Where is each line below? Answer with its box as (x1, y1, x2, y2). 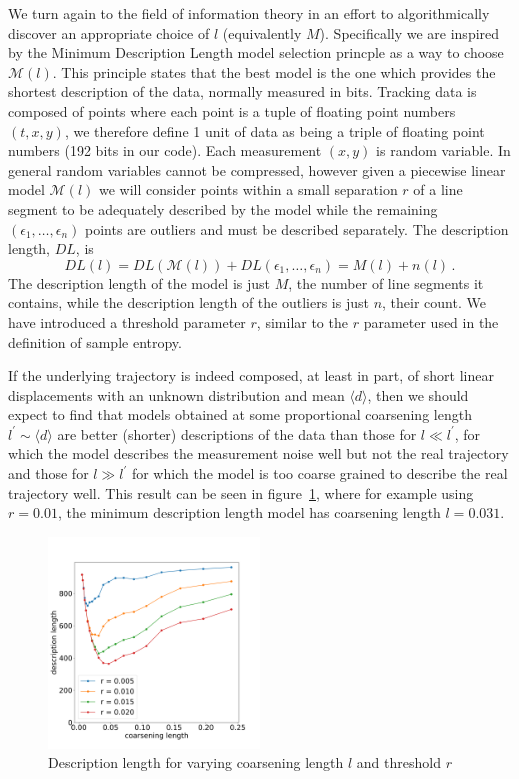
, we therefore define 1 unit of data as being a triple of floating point (64, 120, 485, 141)
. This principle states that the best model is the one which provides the (52, 61, 496, 82)
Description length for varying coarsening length (48, 752, 344, 773)
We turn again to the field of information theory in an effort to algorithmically (8, 3, 490, 23)
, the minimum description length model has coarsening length (57, 502, 441, 523)
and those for (8, 463, 89, 484)
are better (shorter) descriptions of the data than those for (57, 423, 417, 444)
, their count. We (382, 292, 486, 313)
